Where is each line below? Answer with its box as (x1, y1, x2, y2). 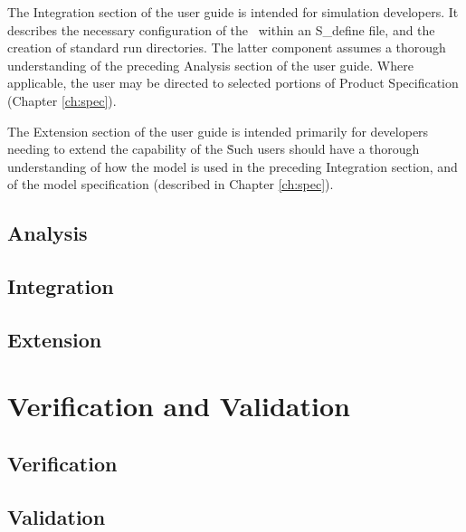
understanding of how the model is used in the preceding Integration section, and (7, 157, 458, 176)
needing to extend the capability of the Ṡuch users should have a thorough (7, 139, 420, 158)
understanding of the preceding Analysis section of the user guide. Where (7, 55, 414, 74)
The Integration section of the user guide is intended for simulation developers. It (7, 3, 459, 21)
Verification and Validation (7, 387, 350, 424)
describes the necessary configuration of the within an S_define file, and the (7, 20, 435, 39)
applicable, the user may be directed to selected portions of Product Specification (7, 73, 459, 92)
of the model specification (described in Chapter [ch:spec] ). (7, 175, 334, 194)
